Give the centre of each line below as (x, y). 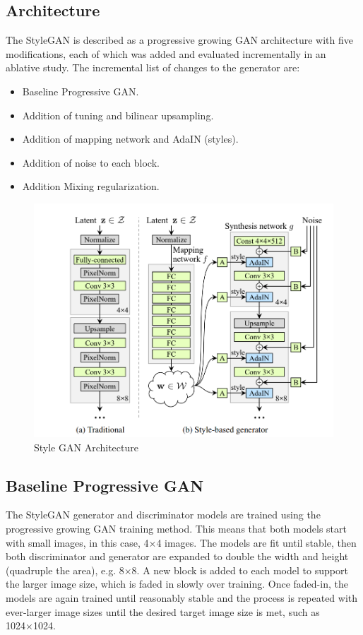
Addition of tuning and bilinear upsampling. (118, 115)
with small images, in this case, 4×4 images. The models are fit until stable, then (181, 542)
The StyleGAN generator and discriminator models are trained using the (163, 515)
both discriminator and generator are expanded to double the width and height (177, 556)
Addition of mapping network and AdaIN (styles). (130, 139)
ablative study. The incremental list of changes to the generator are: (153, 67)
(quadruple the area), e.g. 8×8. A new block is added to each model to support (177, 570)
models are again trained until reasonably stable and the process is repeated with (182, 597)
